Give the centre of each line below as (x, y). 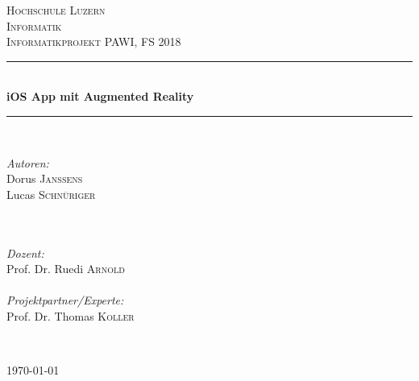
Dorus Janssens (45, 178)
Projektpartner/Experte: (65, 300)
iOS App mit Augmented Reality (100, 96)
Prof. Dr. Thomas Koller (71, 315)
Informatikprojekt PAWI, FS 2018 (94, 41)
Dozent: (25, 253)
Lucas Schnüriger (51, 194)
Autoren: (28, 162)
